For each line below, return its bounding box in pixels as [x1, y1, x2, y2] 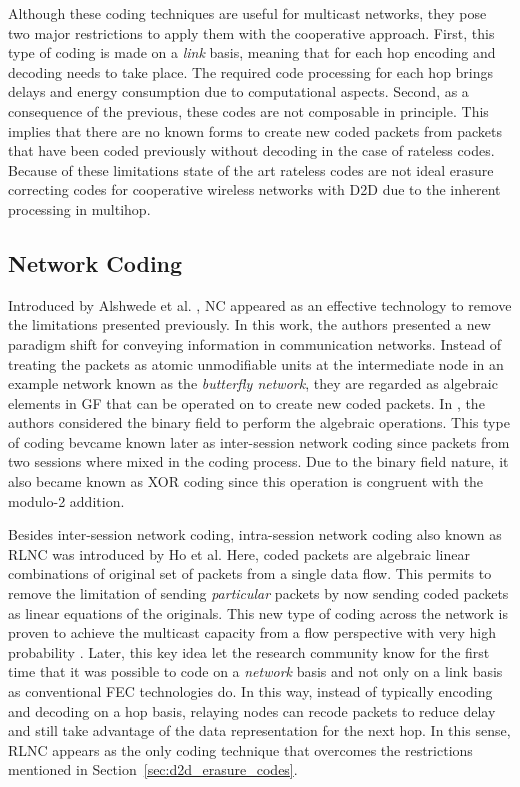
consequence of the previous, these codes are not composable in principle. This [8, 100, 489, 121]
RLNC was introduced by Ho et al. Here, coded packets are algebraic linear [8, 543, 470, 564]
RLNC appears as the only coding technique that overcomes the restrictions [8, 739, 473, 760]
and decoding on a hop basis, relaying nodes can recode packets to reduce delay [8, 700, 496, 721]
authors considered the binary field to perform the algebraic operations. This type [8, 412, 510, 433]
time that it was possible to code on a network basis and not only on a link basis [8, 661, 503, 682]
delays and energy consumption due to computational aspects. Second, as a [8, 81, 469, 102]
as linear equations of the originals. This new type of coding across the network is [8, 602, 509, 623]
